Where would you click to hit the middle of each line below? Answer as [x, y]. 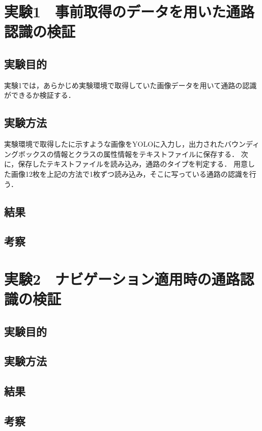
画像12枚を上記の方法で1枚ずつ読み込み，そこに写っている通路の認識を [130, 173]
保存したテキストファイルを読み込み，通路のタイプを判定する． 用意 [133, 164]
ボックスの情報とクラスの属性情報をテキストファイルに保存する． [128, 154]
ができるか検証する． [40, 95]
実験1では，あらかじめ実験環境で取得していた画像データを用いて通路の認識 [130, 85]
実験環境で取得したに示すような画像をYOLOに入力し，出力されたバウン [125, 144]
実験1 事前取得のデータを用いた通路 [129, 11]
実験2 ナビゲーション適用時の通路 [122, 278]
